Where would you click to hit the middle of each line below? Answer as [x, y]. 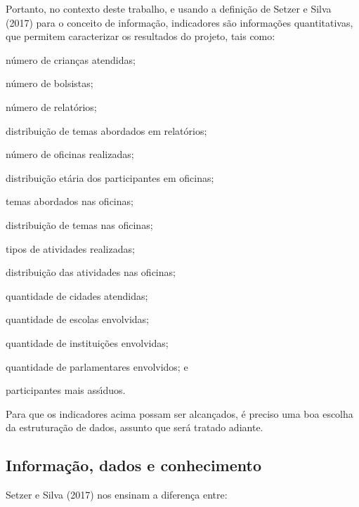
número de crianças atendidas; [71, 59]
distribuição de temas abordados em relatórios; [106, 130]
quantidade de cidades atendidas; [77, 295]
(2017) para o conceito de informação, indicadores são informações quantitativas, [179, 22]
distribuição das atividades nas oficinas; [91, 272]
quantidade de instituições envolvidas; [87, 342]
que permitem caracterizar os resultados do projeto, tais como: [141, 36]
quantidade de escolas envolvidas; [78, 319]
